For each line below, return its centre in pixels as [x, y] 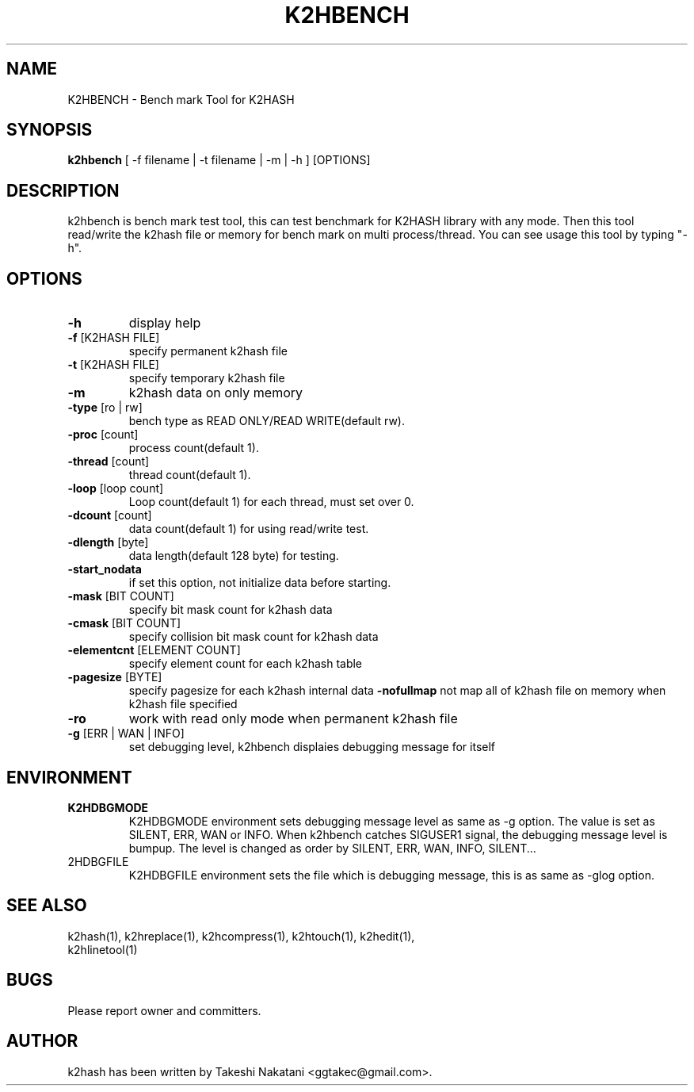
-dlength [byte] [108, 542]
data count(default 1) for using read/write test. [249, 529]
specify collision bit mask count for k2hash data [254, 637]
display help [165, 323]
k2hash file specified [183, 704]
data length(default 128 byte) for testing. [234, 556]
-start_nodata [105, 569]
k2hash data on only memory [216, 393]
